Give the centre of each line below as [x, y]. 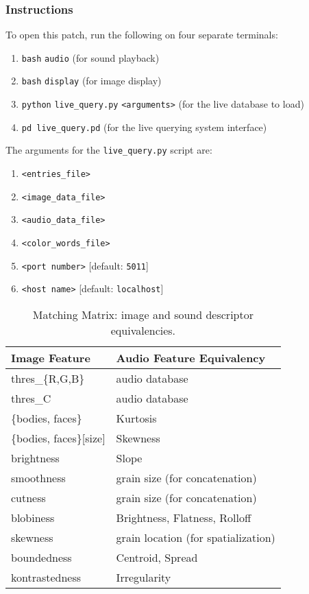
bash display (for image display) [91, 81]
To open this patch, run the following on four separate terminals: [142, 35]
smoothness [38, 478]
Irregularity [144, 578]
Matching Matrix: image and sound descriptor [143, 315]
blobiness [33, 518]
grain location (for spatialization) [196, 538]
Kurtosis [136, 418]
